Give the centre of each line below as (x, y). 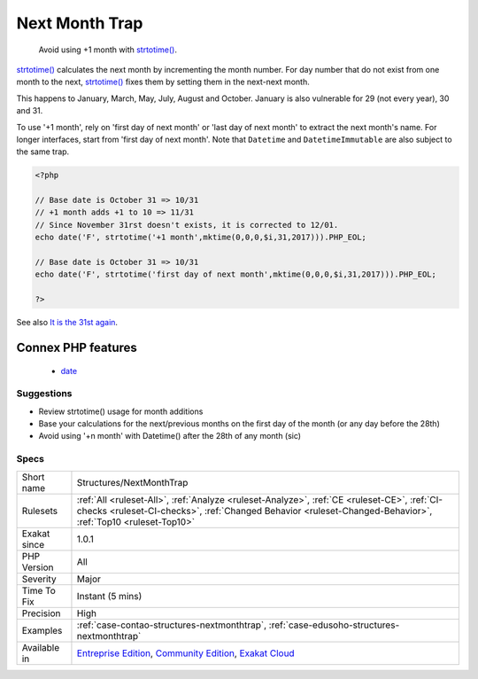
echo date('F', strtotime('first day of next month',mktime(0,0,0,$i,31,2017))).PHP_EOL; (236, 274)
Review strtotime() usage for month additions (121, 411)
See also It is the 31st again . (67, 323)
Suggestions (44, 394)
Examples (42, 630)
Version (38, 567)
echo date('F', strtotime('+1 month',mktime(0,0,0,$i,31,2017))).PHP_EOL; (201, 238)
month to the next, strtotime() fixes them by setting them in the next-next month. (163, 82)
